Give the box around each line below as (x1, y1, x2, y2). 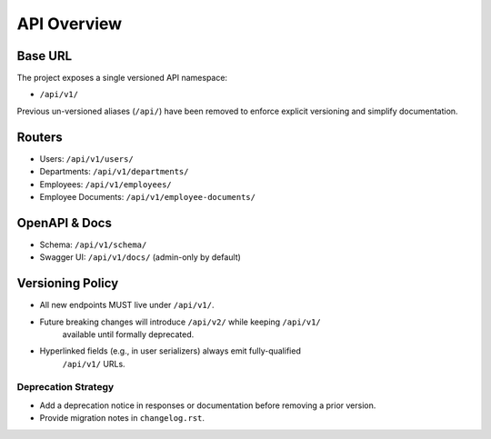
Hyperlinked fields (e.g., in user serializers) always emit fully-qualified (39, 345, 302, 356)
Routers (16, 129, 63, 145)
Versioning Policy (16, 275, 119, 291)
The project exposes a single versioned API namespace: (16, 73, 227, 84)
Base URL (16, 48, 73, 64)
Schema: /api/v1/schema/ (39, 239, 147, 250)
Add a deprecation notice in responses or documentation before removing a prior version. (39, 400, 376, 411)
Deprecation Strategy (16, 381, 115, 394)
